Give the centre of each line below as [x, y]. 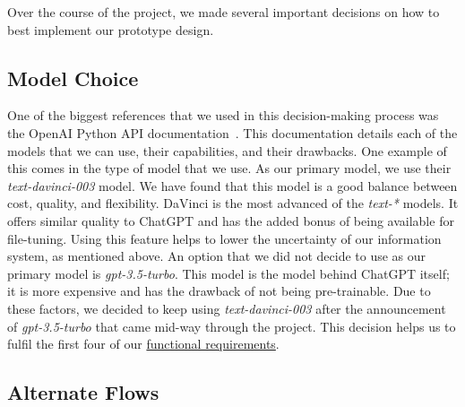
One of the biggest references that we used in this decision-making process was [223, 115]
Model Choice [73, 78]
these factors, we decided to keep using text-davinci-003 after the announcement [227, 308]
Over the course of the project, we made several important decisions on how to [224, 12]
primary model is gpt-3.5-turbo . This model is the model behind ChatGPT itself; [228, 273]
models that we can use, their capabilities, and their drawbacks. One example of [227, 150]
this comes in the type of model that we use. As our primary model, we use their [229, 168]
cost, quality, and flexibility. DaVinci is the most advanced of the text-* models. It [233, 203]
